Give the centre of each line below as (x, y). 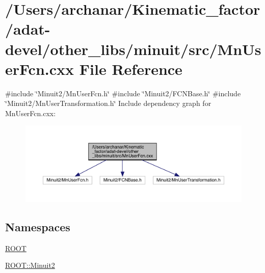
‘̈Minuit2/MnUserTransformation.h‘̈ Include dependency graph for (108, 103)
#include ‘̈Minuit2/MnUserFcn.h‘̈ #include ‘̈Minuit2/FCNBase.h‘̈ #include (123, 93)
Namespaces (38, 226)
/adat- (28, 29)
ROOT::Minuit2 (30, 265)
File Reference (131, 69)
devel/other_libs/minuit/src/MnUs (133, 49)
